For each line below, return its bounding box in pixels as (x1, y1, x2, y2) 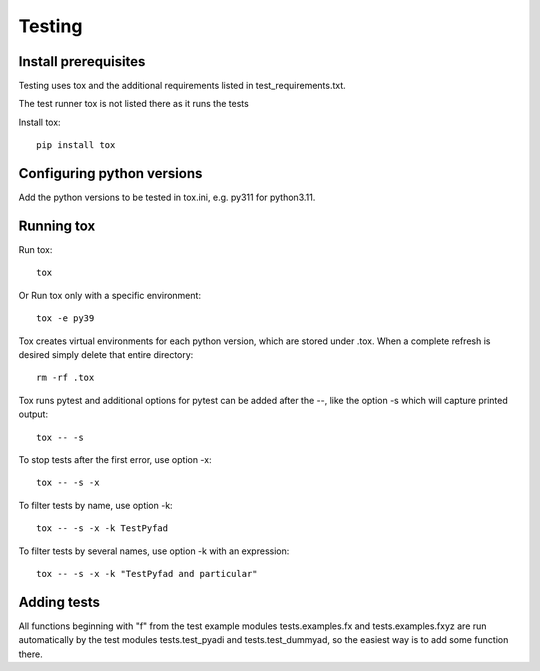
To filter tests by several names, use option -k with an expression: (18, 545, 290, 557)
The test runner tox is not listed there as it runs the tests (18, 98, 249, 110)
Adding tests (18, 593, 100, 610)
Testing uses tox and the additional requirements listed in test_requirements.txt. (18, 80, 347, 92)
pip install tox (36, 140, 116, 151)
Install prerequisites (18, 53, 146, 70)
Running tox (18, 217, 96, 234)
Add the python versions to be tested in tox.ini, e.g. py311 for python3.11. (18, 191, 316, 204)
